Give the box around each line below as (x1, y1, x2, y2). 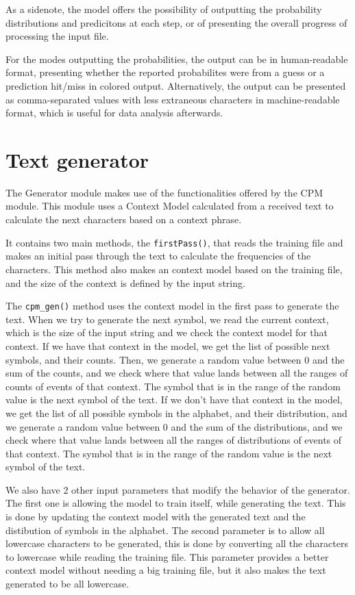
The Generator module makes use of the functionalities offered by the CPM (5, 185, 323, 199)
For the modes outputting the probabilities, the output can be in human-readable (5, 51, 348, 66)
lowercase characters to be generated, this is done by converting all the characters (5, 536, 348, 550)
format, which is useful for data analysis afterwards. (5, 105, 223, 120)
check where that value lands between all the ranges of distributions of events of (5, 433, 342, 447)
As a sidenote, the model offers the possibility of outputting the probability (5, 2, 322, 16)
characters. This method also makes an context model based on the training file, (5, 262, 343, 276)
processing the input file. (5, 29, 109, 43)
